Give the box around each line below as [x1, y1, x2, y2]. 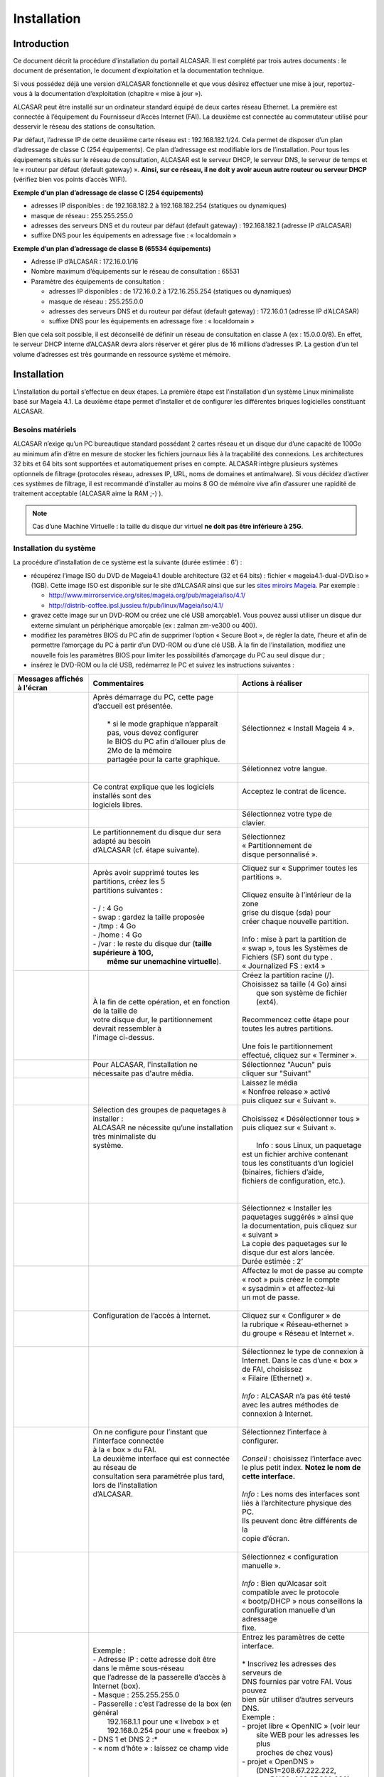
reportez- [327, 79, 356, 88]
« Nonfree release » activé [242, 1086, 331, 1096]
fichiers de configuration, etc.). [242, 1176, 346, 1186]
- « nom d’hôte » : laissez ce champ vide [92, 1743, 229, 1753]
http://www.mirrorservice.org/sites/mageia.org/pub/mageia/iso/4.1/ [48, 591, 245, 600]
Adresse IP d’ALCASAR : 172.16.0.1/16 [31, 257, 139, 266]
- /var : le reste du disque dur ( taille [92, 938, 213, 948]
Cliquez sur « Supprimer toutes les [242, 863, 358, 873]
